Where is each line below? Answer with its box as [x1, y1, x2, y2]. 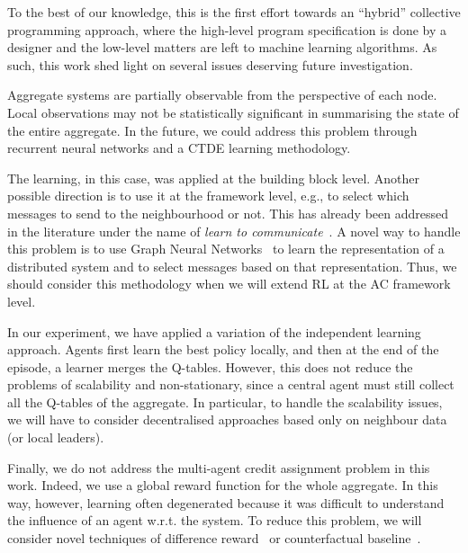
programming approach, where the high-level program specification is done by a [7, 20, 447, 39]
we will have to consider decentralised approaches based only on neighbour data [7, 410, 447, 429]
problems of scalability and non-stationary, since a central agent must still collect [7, 375, 454, 394]
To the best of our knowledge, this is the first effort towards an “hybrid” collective [7, 3, 461, 21]
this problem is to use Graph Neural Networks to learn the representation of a [7, 239, 445, 258]
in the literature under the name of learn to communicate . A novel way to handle [7, 221, 461, 240]
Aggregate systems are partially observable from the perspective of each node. [7, 85, 437, 104]
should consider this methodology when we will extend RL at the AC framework [7, 274, 451, 293]
